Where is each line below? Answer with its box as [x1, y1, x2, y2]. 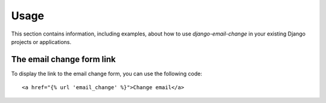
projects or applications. [11, 38, 72, 45]
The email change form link [11, 54, 116, 64]
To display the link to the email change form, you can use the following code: [11, 70, 202, 77]
